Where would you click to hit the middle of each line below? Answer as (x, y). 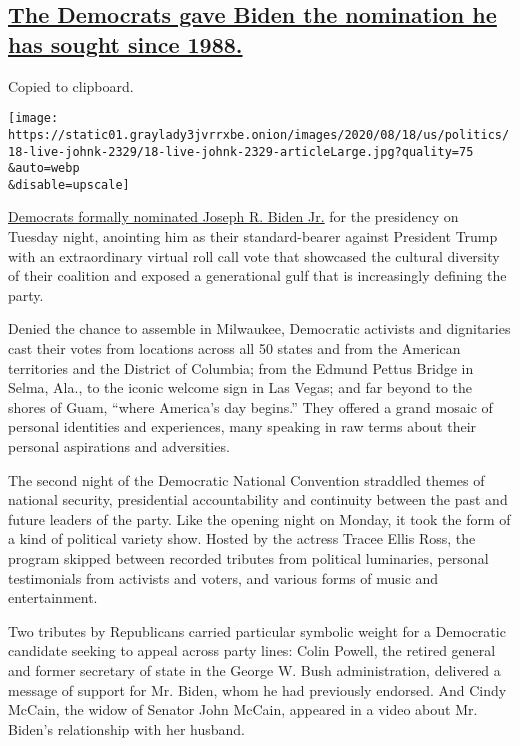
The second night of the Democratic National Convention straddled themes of (246, 479)
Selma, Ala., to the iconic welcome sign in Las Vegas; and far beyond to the (240, 387)
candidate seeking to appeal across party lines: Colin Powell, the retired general (252, 650)
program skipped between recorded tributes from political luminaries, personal (248, 557)
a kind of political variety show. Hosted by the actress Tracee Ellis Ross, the (242, 538)
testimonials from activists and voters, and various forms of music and (223, 577)
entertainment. (53, 597)
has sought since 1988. (125, 43)
